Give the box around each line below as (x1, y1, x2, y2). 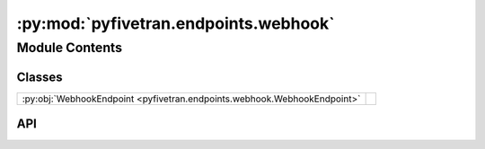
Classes (16, 69, 63, 84)
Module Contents (16, 39, 123, 56)
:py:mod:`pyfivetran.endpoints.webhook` (16, 13, 335, 33)
